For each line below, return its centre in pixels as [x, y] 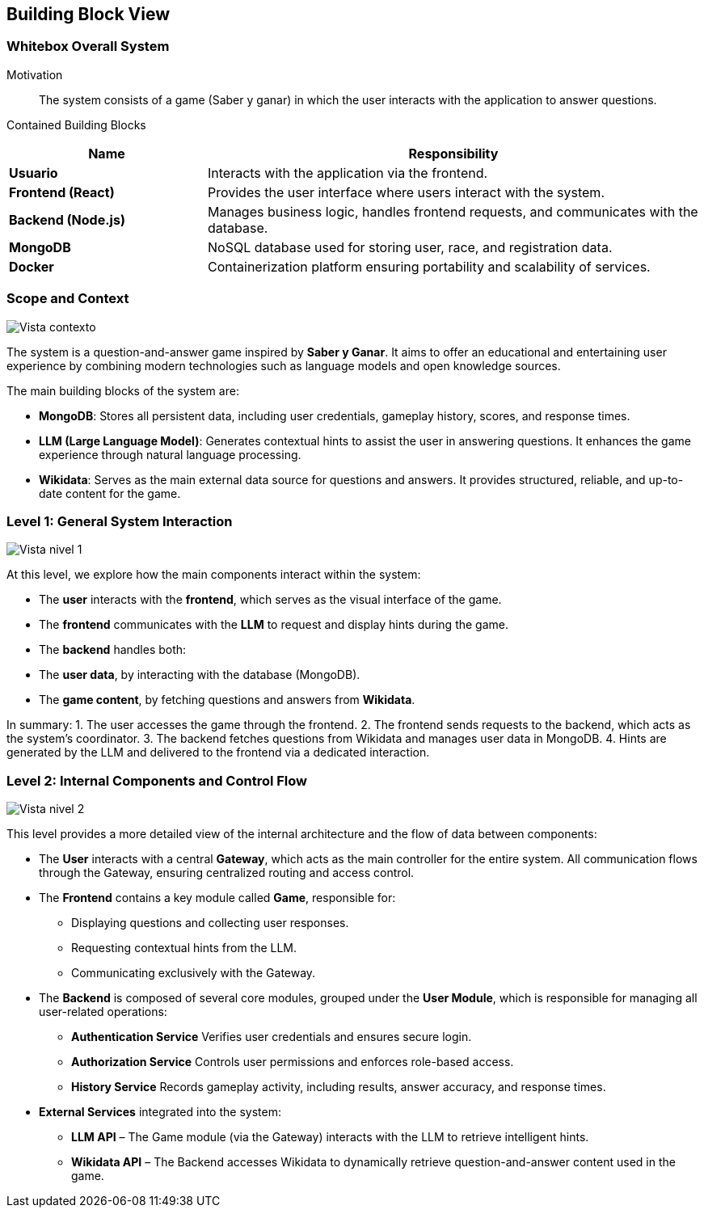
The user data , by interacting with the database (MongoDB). [200, 675]
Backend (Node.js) [67, 219]
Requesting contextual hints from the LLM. [184, 948]
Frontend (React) [62, 192]
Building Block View [89, 14]
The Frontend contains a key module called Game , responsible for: [217, 898]
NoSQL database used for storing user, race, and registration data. [410, 247]
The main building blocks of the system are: [123, 390]
